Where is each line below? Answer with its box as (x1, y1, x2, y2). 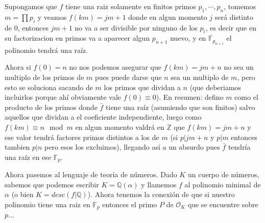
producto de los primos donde (5, 101, 98, 112)
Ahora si (5, 62, 31, 72)
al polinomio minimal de (184, 179, 261, 189)
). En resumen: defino (156, 92, 224, 102)
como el (234, 92, 258, 102)
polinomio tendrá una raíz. (5, 44, 88, 55)
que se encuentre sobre (187, 199, 258, 209)
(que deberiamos (189, 81, 242, 92)
